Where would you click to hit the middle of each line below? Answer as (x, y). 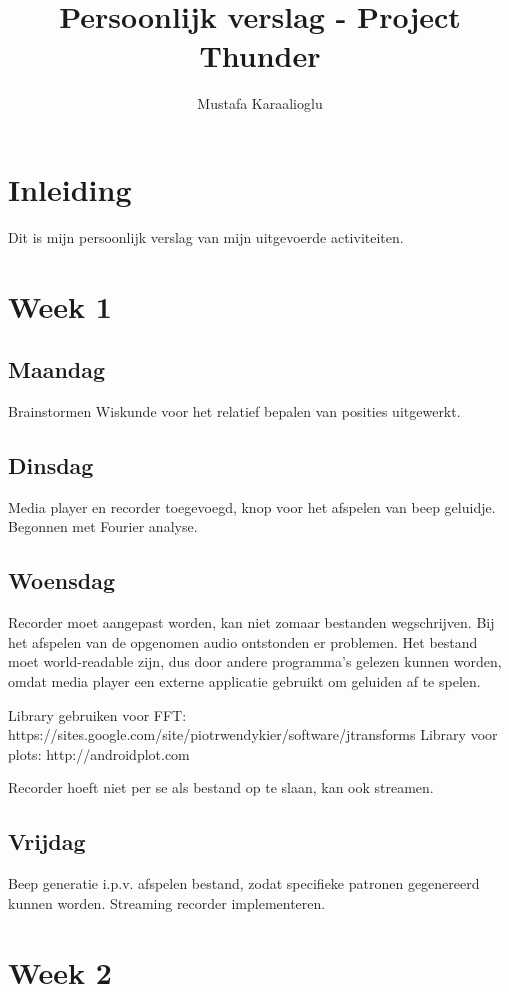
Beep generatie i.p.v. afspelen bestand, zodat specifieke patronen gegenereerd (244, 883)
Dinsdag (51, 465)
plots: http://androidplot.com (99, 753)
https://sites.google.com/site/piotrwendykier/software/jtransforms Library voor (253, 734)
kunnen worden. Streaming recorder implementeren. (167, 902)
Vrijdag (47, 841)
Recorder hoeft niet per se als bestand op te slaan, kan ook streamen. (221, 787)
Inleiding (70, 188)
